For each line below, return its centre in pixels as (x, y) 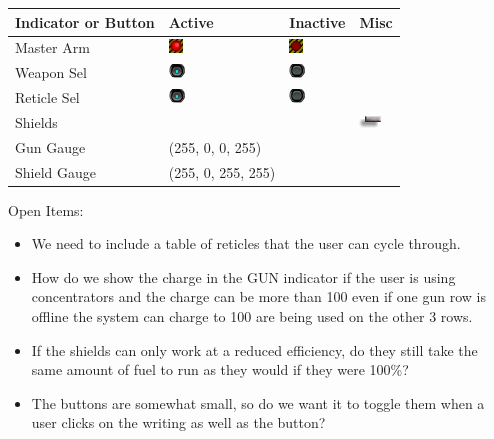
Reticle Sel (47, 97)
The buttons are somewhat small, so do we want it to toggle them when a (258, 402)
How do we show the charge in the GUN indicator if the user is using (243, 276)
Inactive (317, 21)
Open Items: (46, 209)
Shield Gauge (56, 171)
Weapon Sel (51, 72)
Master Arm (52, 47)
